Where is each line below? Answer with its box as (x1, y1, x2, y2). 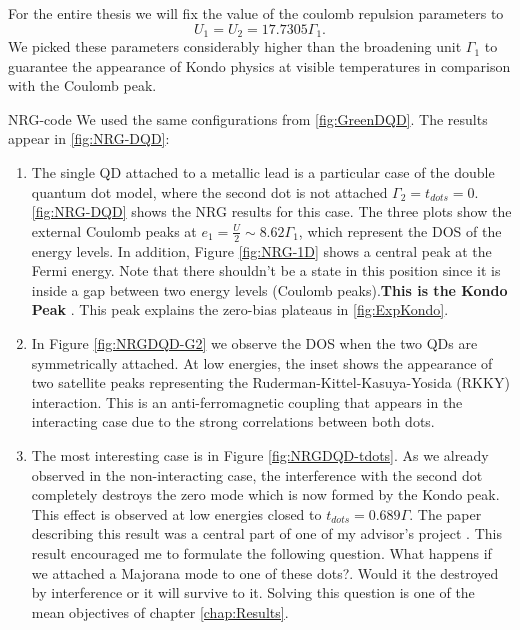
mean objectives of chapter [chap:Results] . (31, 601, 289, 622)
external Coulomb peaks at (31, 220, 197, 241)
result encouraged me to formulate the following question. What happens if (31, 542, 492, 563)
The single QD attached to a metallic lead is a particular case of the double (31, 162, 495, 183)
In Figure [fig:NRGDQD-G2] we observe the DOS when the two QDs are (31, 333, 478, 353)
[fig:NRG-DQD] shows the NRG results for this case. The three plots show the (31, 201, 512, 222)
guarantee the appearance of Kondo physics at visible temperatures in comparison (8, 55, 511, 76)
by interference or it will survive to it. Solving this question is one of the (31, 582, 475, 603)
